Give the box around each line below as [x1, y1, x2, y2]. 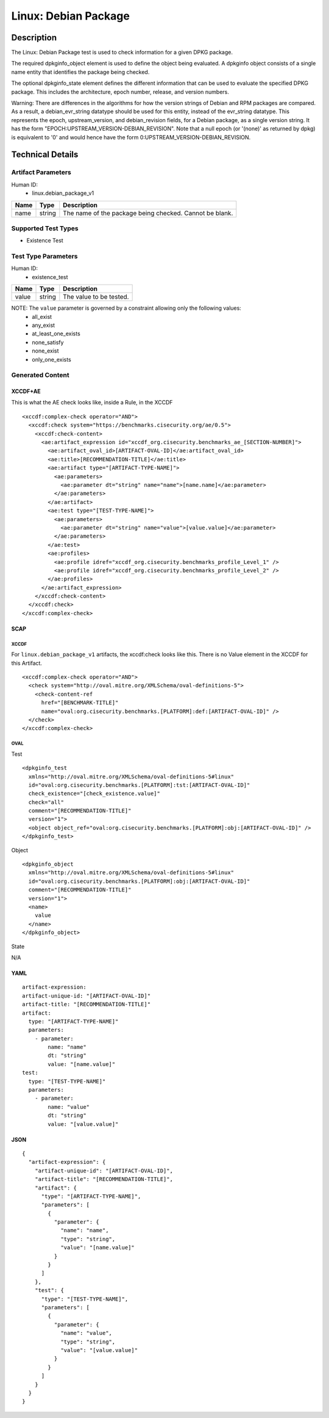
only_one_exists [32, 356, 71, 363]
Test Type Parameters [11, 252, 78, 261]
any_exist [32, 321, 55, 329]
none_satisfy [32, 338, 64, 346]
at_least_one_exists [32, 330, 80, 337]
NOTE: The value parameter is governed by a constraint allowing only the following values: [11, 304, 242, 312]
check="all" [28, 799, 64, 806]
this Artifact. [11, 659, 43, 667]
